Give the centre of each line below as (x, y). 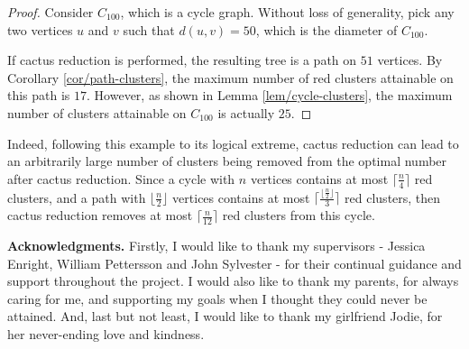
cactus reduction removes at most (100, 215)
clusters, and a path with (77, 197)
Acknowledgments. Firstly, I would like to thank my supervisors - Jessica (216, 245)
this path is (39, 95)
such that (149, 29)
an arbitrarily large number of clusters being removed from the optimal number (227, 161)
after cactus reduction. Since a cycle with (121, 178)
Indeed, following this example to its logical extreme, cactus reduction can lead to (233, 143)
